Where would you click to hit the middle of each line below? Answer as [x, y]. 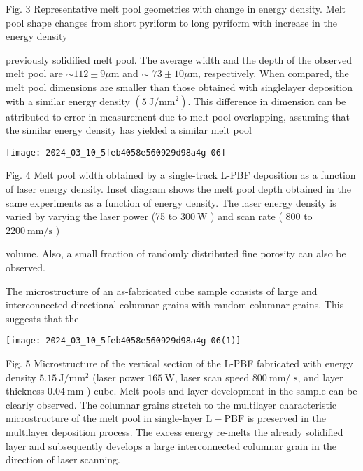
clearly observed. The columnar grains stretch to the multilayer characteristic [171, 404]
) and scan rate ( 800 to [262, 216]
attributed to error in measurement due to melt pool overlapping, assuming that [178, 116]
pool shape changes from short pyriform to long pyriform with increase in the [171, 22]
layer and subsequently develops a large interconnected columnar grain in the [171, 445]
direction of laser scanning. [63, 459]
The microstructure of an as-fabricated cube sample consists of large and [162, 291]
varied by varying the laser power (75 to [92, 216]
